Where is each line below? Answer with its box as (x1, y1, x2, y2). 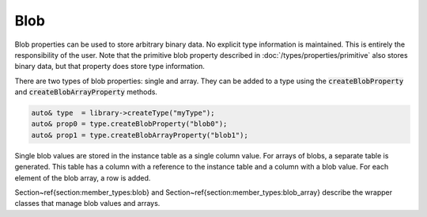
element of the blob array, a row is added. (14, 173, 151, 182)
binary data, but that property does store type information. (14, 62, 206, 71)
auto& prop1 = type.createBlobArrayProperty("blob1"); (31, 131, 248, 139)
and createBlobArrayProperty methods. (14, 87, 158, 97)
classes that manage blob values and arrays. (14, 199, 161, 208)
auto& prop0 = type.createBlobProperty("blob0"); (31, 120, 228, 128)
